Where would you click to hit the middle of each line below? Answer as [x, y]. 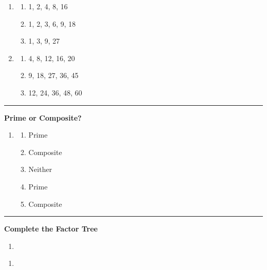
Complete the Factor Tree [51, 229]
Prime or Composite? [43, 117]
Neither [40, 169]
